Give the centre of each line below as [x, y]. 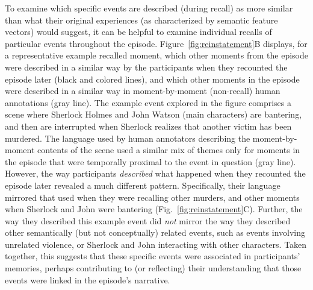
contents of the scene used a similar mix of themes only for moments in [169, 150]
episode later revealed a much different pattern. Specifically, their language [143, 185]
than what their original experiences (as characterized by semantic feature [141, 20]
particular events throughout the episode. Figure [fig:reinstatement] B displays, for [156, 43]
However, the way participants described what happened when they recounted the [155, 173]
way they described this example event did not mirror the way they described [148, 220]
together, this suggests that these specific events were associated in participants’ [153, 256]
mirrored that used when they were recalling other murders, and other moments [152, 197]
